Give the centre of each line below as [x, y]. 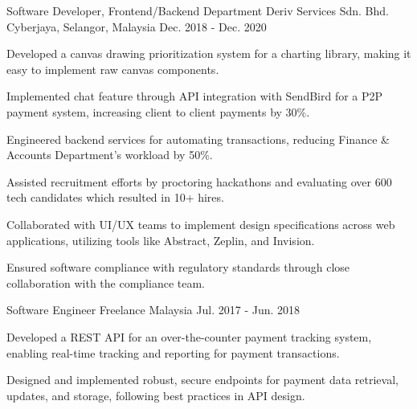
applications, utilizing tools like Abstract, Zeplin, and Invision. [161, 240]
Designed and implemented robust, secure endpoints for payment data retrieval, [202, 380]
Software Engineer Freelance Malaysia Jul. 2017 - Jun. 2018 [153, 310]
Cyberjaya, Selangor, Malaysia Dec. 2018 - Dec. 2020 [137, 26]
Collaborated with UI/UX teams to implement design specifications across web [201, 224]
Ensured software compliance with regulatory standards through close [178, 267]
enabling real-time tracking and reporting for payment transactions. [173, 352]
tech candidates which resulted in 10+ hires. [115, 197]
